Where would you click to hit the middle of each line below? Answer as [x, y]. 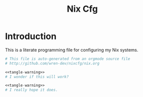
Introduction [31, 36]
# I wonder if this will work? [37, 77]
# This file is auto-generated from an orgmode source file [68, 59]
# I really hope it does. [31, 90]
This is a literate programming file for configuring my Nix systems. [72, 50]
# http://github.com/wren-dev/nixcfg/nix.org [52, 63]
